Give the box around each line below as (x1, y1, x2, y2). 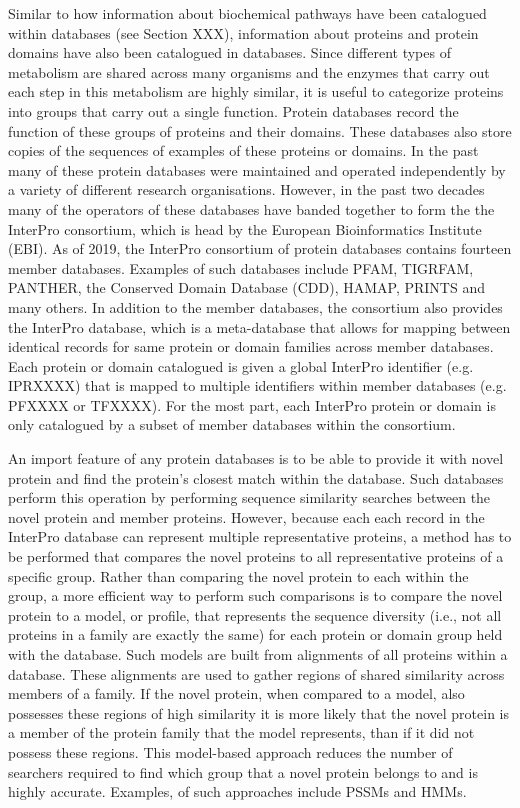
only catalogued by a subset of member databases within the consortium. (8, 414, 456, 435)
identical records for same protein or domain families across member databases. (8, 336, 494, 357)
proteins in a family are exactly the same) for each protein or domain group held (8, 624, 503, 645)
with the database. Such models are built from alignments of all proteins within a (8, 644, 508, 664)
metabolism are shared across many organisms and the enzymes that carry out (8, 61, 490, 82)
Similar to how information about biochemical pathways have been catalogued (8, 3, 487, 23)
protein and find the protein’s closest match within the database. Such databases (8, 467, 504, 488)
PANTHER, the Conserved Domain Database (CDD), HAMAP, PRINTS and (8, 277, 485, 298)
